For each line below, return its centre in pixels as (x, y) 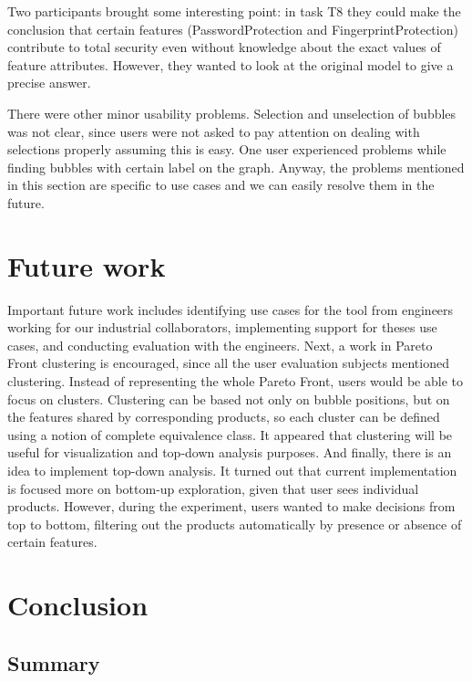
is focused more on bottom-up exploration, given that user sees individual (213, 488)
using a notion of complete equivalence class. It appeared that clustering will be (230, 434)
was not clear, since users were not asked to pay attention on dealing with (214, 131)
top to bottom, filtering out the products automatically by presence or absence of (235, 524)
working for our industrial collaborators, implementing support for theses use (222, 327)
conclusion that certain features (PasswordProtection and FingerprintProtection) (233, 29)
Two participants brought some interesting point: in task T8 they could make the (234, 11)
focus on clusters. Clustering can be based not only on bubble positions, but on (229, 399)
